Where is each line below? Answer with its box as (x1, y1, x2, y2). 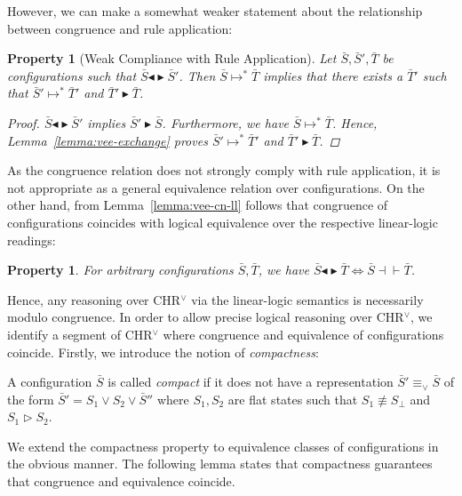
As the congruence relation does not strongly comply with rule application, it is (7, 161, 441, 180)
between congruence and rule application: (7, 19, 233, 37)
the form (7, 389, 54, 408)
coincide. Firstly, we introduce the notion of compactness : (7, 342, 319, 361)
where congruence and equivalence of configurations (163, 324, 444, 343)
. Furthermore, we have (162, 113, 290, 132)
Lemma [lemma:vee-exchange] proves (7, 131, 208, 149)
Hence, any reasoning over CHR (7, 290, 181, 308)
